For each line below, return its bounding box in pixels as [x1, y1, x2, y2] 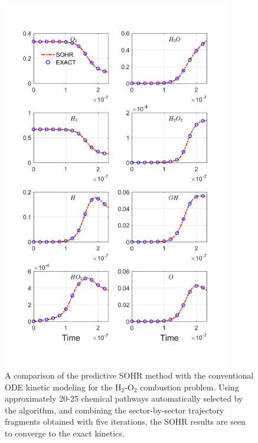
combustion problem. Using [140, 380, 239, 393]
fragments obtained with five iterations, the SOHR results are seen [5, 415, 246, 428]
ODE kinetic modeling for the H [5, 380, 122, 393]
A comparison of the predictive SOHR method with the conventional [5, 369, 254, 381]
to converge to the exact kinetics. [5, 426, 125, 439]
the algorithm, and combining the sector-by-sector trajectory [5, 403, 224, 416]
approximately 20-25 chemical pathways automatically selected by [5, 392, 243, 405]
